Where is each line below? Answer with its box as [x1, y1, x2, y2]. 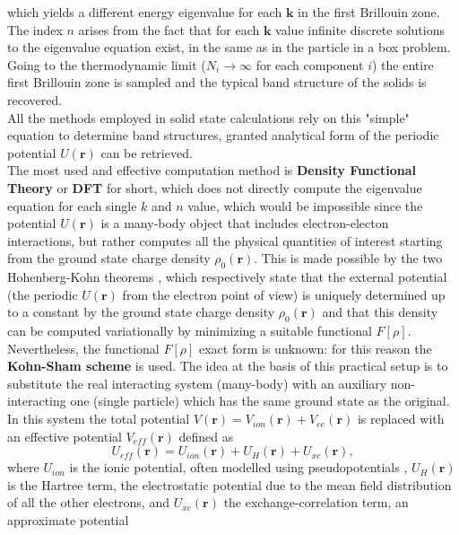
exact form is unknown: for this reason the [199, 338, 432, 357]
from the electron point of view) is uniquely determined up [122, 285, 446, 303]
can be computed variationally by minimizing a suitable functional [7, 321, 372, 340]
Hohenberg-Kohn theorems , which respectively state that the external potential [7, 267, 447, 286]
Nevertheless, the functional [7, 338, 160, 357]
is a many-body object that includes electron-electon [100, 214, 389, 232]
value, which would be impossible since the [187, 196, 423, 215]
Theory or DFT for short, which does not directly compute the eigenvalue [7, 178, 422, 197]
